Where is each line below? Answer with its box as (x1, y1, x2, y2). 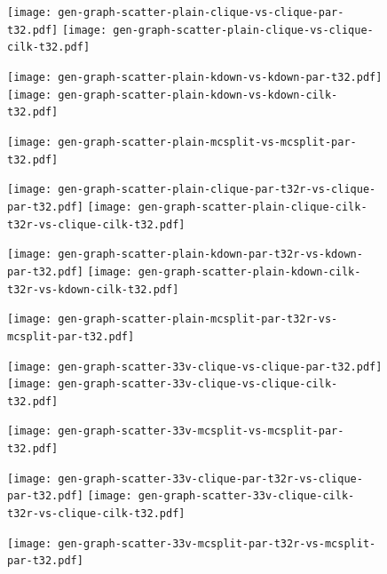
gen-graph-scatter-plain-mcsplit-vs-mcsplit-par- (58, 135, 357, 148)
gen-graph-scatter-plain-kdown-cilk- (138, 265, 361, 278)
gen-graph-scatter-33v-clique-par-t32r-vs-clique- (58, 472, 363, 485)
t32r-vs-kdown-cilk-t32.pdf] (7, 283, 179, 296)
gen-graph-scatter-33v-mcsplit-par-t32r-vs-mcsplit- (58, 537, 376, 550)
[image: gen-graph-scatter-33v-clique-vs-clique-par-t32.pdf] (7, 360, 383, 373)
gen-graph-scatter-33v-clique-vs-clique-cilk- (58, 378, 338, 391)
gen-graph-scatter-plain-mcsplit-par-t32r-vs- (58, 313, 338, 326)
